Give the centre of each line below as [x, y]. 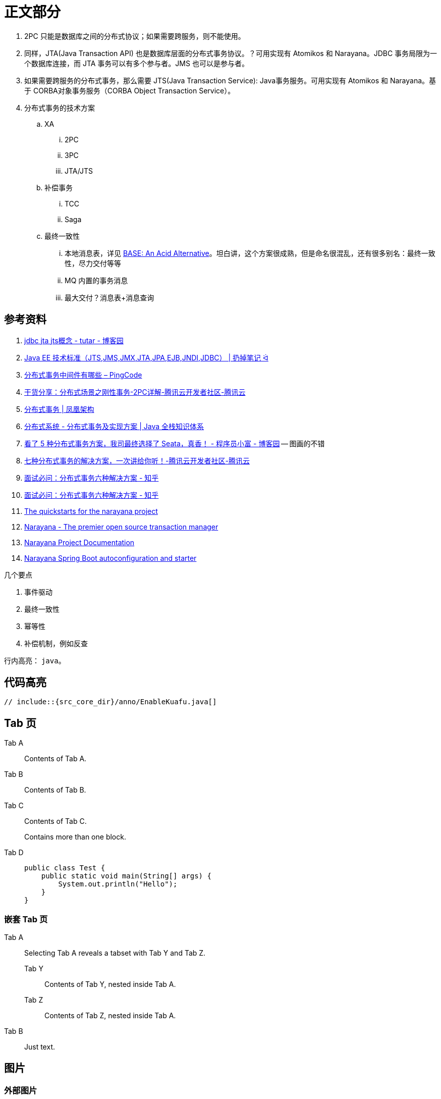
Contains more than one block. [75, 837]
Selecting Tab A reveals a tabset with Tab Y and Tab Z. [115, 953]
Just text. [40, 1047]
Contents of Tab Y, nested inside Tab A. [110, 984]
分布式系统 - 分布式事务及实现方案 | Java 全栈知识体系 [114, 426]
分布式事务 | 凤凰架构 [59, 409]
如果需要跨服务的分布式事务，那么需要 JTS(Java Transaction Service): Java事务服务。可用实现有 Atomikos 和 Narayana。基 [230, 80]
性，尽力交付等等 [93, 263]
